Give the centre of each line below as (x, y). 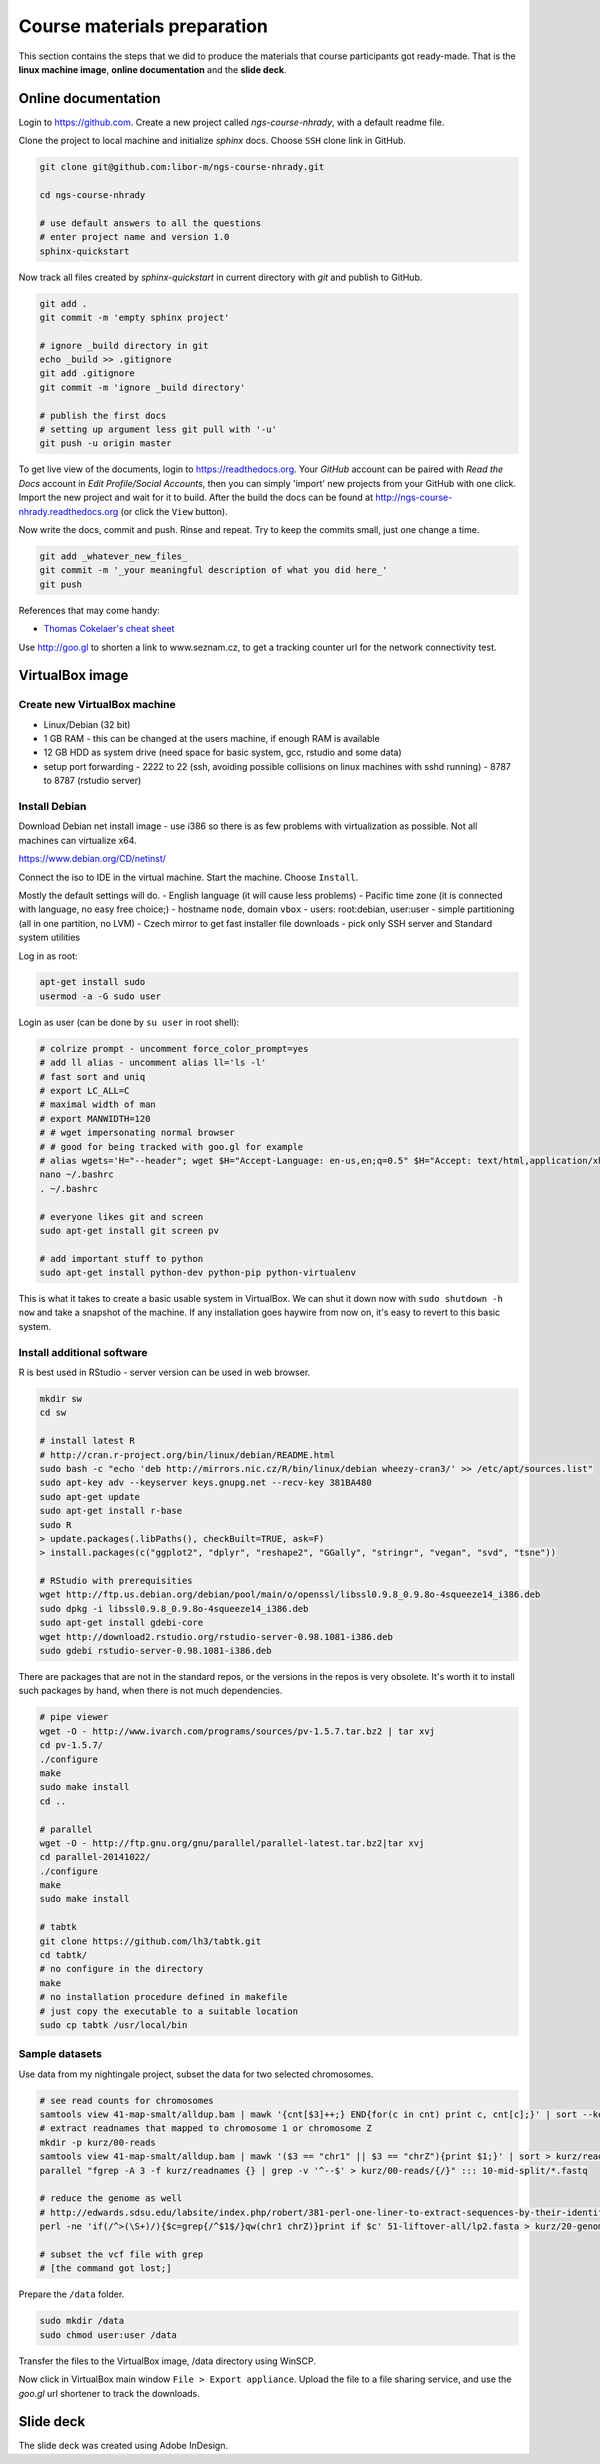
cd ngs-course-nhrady (92, 195)
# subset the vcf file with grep (121, 2254)
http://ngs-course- (414, 497)
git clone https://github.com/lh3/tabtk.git (150, 1941)
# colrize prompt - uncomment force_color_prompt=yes (174, 1048)
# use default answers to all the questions (150, 223)
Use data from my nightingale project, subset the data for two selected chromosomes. (196, 2074)
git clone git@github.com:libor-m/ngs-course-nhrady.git (182, 167)
